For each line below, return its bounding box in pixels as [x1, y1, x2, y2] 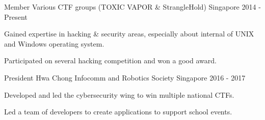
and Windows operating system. [4, 38, 104, 49]
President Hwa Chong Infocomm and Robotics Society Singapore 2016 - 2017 [4, 72, 246, 83]
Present [4, 11, 28, 22]
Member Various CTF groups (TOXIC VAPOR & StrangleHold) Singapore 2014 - [4, 2, 261, 12]
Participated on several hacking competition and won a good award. [4, 55, 217, 66]
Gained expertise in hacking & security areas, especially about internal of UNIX [4, 28, 254, 39]
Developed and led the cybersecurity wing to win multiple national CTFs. [4, 89, 234, 100]
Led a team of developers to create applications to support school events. [4, 106, 232, 117]
